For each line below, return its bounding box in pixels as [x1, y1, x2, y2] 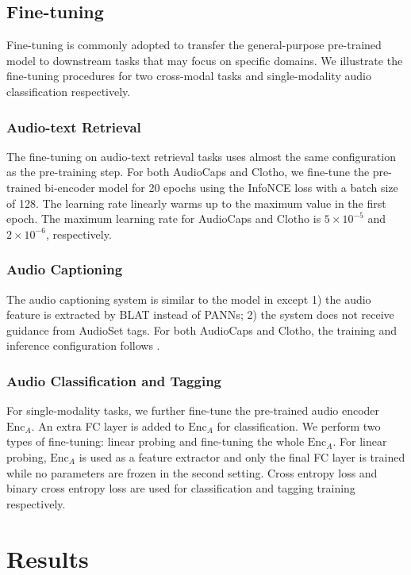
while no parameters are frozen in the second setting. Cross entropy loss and [6, 464, 378, 481]
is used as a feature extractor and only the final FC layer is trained [79, 448, 405, 465]
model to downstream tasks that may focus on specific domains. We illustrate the [6, 52, 403, 68]
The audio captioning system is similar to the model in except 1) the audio [6, 290, 371, 307]
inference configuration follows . [6, 337, 160, 354]
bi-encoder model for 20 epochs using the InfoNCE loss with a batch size [44, 178, 398, 195]
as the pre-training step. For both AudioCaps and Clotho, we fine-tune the [6, 163, 370, 180]
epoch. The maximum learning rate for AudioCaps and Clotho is [6, 210, 321, 227]
